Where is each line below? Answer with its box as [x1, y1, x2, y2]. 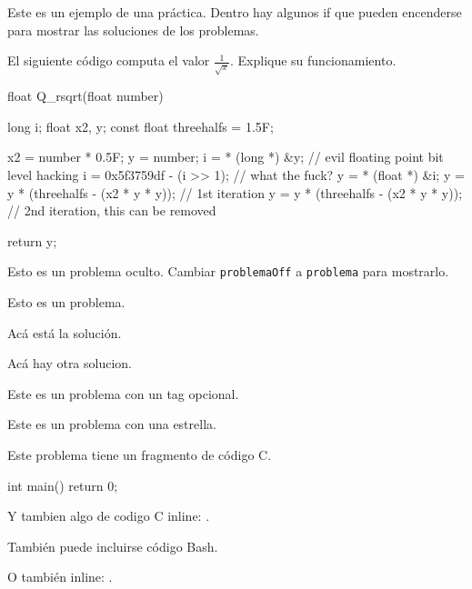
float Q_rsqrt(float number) [7, 86, 164, 105]
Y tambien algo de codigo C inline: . [7, 506, 210, 525]
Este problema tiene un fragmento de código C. [7, 444, 272, 464]
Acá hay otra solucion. [7, 354, 133, 373]
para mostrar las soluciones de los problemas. [7, 20, 259, 39]
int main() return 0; [7, 475, 118, 494]
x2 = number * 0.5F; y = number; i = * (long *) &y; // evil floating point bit [7, 147, 444, 166]
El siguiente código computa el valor [7, 51, 210, 70]
